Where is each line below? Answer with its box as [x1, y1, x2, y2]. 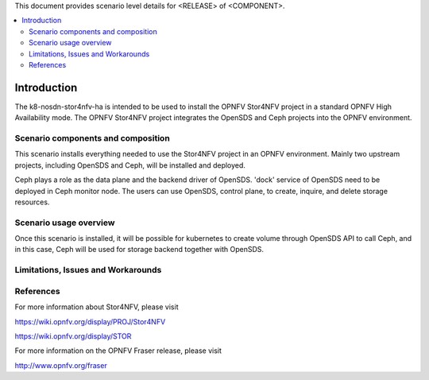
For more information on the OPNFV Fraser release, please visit [14, 346, 222, 355]
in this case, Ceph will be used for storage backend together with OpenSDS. [14, 245, 265, 254]
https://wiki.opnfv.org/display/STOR [14, 331, 132, 341]
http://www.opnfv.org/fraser [14, 360, 107, 370]
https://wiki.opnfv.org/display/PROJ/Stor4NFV [14, 316, 166, 326]
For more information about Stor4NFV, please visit [14, 302, 179, 312]
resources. [14, 197, 50, 207]
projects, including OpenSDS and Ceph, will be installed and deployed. [14, 160, 246, 170]
